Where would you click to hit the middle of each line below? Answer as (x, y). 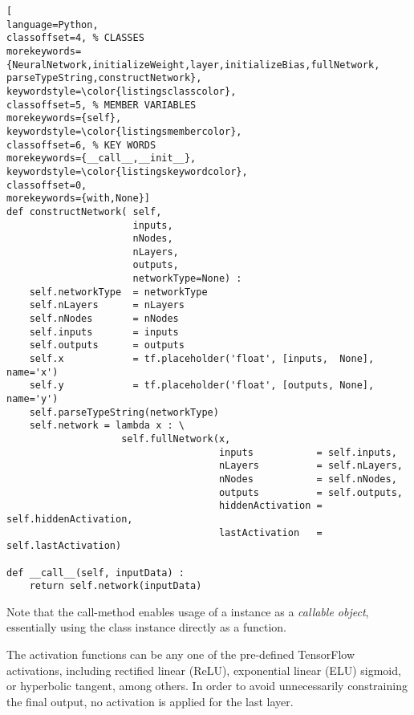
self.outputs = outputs (107, 345)
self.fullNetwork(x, (176, 439)
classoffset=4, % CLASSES (75, 38)
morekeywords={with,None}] (78, 199)
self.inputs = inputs (104, 332)
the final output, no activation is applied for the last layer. (150, 701)
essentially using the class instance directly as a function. (147, 627)
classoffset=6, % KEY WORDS (81, 145)
